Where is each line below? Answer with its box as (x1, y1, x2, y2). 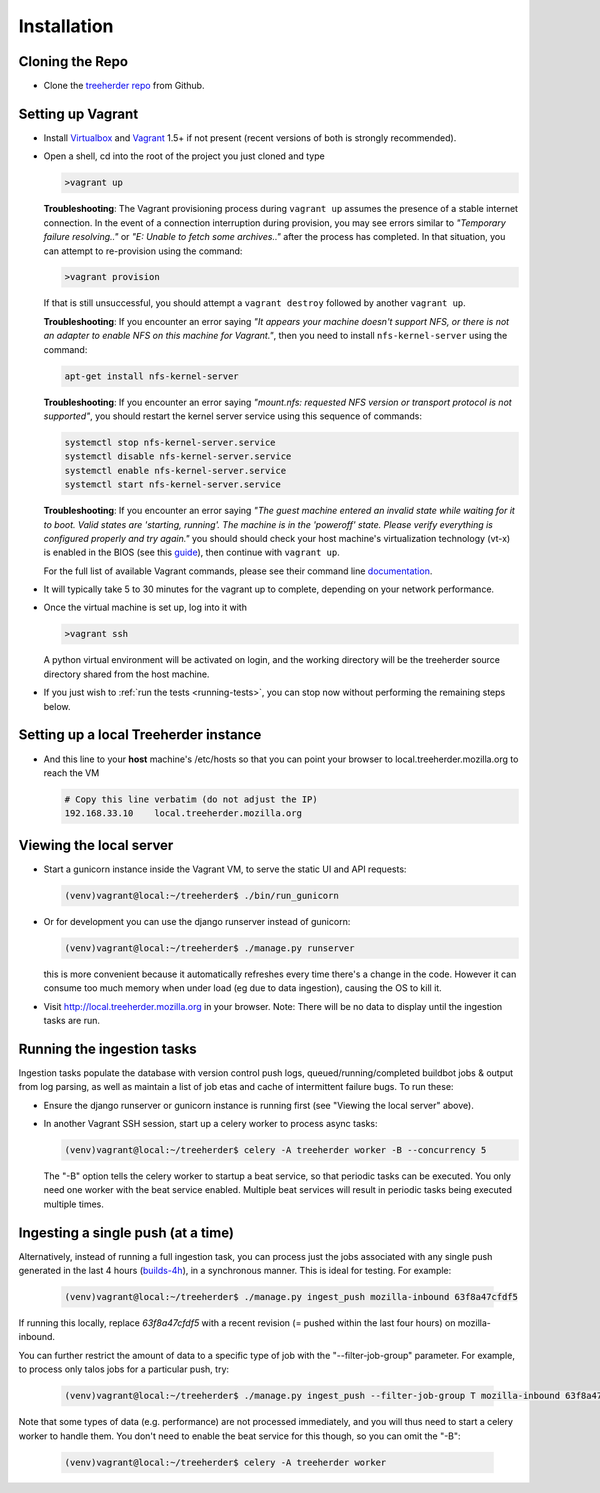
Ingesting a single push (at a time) (18, 1224, 235, 1241)
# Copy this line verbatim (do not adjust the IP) (64, 793, 319, 805)
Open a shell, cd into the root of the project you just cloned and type (43, 150, 325, 162)
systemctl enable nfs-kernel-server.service (64, 465, 287, 476)
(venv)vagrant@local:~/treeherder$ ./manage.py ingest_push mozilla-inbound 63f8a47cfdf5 (64, 1291, 519, 1303)
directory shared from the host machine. (43, 668, 210, 680)
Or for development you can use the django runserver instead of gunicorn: (43, 915, 351, 927)
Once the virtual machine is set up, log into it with (43, 601, 247, 614)
